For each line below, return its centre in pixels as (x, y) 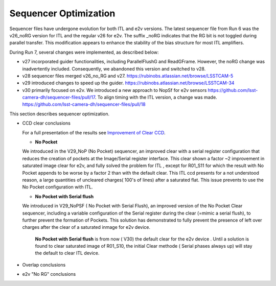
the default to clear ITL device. (67, 253)
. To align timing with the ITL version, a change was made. (156, 98)
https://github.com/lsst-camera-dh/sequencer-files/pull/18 (84, 104)
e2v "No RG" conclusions (49, 274)
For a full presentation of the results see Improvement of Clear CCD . (94, 132)
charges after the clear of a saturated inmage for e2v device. (86, 227)
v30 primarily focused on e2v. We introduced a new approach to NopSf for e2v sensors (114, 90)
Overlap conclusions (44, 265)
